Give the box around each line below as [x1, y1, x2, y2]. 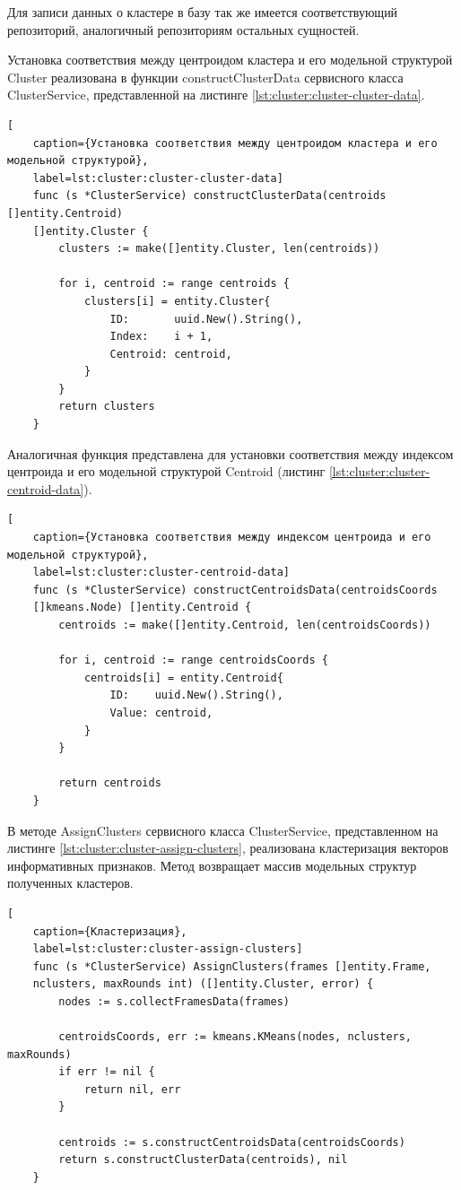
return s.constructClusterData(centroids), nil [58, 1153, 348, 1167]
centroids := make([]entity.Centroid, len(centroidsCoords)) [58, 619, 431, 631]
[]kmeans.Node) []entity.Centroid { [32, 601, 252, 614]
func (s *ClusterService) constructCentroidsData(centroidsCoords [32, 583, 438, 596]
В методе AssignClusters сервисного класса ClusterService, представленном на [7, 821, 439, 839]
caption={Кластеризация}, [32, 925, 187, 938]
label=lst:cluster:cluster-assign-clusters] [32, 942, 303, 956]
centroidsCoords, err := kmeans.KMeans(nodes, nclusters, [58, 1030, 413, 1044]
